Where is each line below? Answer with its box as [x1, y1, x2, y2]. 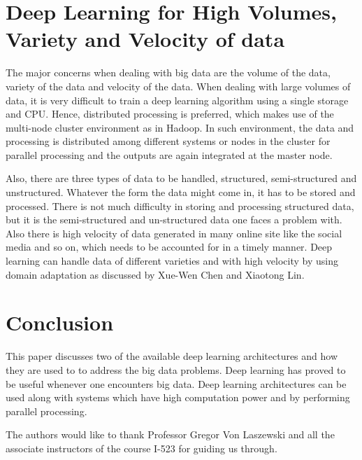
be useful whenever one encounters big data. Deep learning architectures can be [6, 376, 347, 391]
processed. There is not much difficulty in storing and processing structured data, [6, 198, 354, 213]
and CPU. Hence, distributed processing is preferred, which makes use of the [6, 106, 334, 121]
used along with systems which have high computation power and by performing [6, 390, 350, 405]
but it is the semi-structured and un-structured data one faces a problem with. [6, 212, 342, 227]
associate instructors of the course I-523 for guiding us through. [6, 440, 277, 455]
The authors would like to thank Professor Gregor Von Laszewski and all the [6, 427, 335, 442]
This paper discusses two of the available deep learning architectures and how [6, 349, 338, 363]
